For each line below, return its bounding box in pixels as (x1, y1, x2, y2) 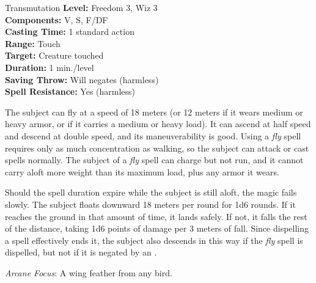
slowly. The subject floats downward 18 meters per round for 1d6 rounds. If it (5, 197, 296, 210)
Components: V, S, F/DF (5, 13, 108, 26)
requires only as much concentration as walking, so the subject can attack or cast (5, 141, 309, 154)
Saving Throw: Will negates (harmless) (5, 73, 159, 86)
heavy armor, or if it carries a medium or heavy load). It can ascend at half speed (5, 117, 311, 130)
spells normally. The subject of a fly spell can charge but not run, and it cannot (5, 153, 304, 166)
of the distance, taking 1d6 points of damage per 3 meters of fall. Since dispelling (5, 222, 309, 235)
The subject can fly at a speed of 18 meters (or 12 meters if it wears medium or (5, 105, 303, 118)
